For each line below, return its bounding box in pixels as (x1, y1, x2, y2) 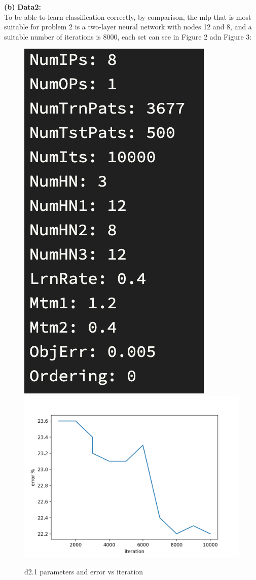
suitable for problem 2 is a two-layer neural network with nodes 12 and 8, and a (4, 21, 252, 32)
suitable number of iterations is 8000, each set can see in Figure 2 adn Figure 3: (4, 31, 252, 42)
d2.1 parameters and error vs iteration (24, 566, 143, 576)
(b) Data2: (4, 2, 41, 12)
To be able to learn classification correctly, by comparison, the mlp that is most (4, 11, 251, 22)
